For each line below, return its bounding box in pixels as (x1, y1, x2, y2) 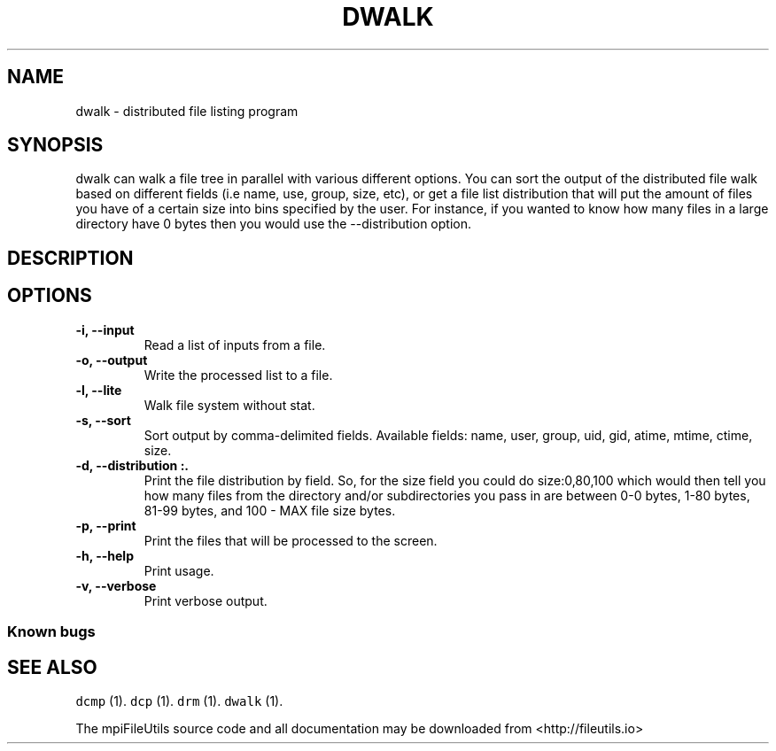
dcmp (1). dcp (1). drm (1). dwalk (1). (75, 693, 283, 708)
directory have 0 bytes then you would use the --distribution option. (75, 216, 471, 232)
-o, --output (75, 352, 148, 368)
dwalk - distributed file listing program (75, 103, 299, 119)
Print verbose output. (144, 592, 268, 608)
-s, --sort (75, 412, 131, 428)
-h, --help (75, 547, 134, 563)
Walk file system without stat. (144, 397, 315, 413)
